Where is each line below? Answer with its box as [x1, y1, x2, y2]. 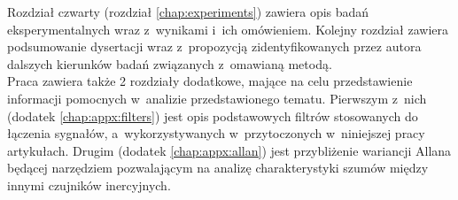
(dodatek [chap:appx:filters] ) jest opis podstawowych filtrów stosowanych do [7, 106, 418, 125]
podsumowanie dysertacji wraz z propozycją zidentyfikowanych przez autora [7, 37, 422, 56]
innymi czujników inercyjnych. [7, 175, 171, 194]
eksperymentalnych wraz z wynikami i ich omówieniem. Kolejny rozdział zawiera [7, 19, 449, 38]
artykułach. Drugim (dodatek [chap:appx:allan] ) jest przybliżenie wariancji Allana [7, 141, 452, 159]
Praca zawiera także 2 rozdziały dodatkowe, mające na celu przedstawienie [7, 72, 413, 90]
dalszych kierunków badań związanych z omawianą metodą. [7, 54, 332, 73]
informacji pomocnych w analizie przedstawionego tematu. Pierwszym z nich [7, 88, 427, 107]
